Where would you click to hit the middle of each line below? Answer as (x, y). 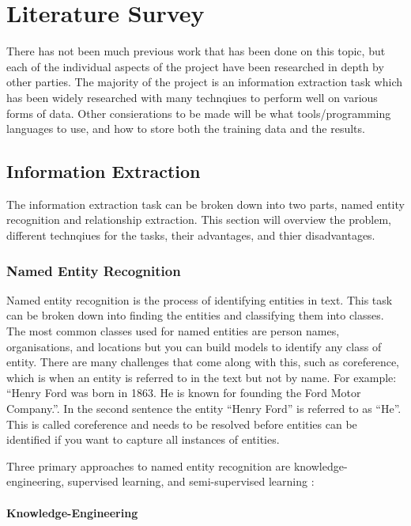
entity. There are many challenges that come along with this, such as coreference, (203, 362)
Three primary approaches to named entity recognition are (149, 465)
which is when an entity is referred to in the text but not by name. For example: (202, 377)
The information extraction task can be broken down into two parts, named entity (205, 204)
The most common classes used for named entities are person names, (173, 331)
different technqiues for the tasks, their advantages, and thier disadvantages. (191, 235)
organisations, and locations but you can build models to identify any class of (194, 346)
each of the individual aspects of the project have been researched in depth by (195, 66)
